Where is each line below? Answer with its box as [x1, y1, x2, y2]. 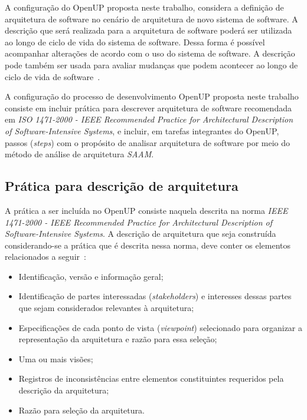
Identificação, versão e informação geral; [18, 270, 164, 282]
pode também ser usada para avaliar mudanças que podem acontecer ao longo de [5, 58, 298, 71]
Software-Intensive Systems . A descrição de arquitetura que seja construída [5, 227, 276, 240]
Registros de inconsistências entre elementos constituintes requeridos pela [18, 372, 284, 385]
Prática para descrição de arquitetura [5, 177, 239, 195]
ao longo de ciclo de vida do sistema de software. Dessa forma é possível [5, 35, 265, 48]
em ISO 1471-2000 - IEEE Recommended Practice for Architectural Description [5, 113, 293, 125]
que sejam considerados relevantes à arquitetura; [18, 302, 194, 314]
